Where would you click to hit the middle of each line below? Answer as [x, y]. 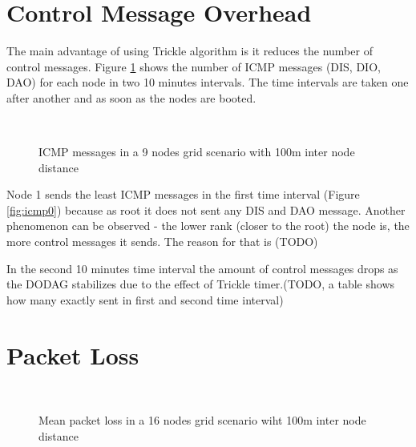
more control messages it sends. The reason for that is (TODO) [162, 242]
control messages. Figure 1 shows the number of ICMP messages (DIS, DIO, [194, 66]
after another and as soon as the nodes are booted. [131, 97]
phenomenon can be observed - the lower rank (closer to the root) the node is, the [208, 226]
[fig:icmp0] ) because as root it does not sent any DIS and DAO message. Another [206, 209]
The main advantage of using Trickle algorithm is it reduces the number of [190, 51]
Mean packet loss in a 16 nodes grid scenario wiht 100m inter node [202, 420]
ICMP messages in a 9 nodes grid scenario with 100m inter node [197, 152]
